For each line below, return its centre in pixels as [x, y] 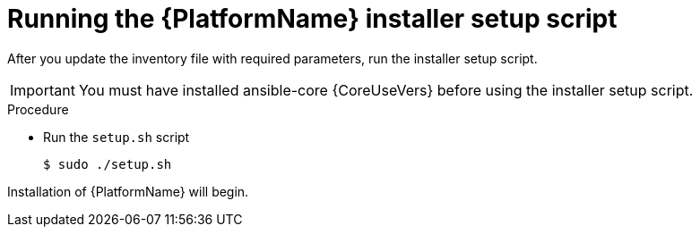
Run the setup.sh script [117, 137]
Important [43, 90]
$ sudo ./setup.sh [108, 164]
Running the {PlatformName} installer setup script [312, 19]
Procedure [38, 109]
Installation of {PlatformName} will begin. [128, 191]
